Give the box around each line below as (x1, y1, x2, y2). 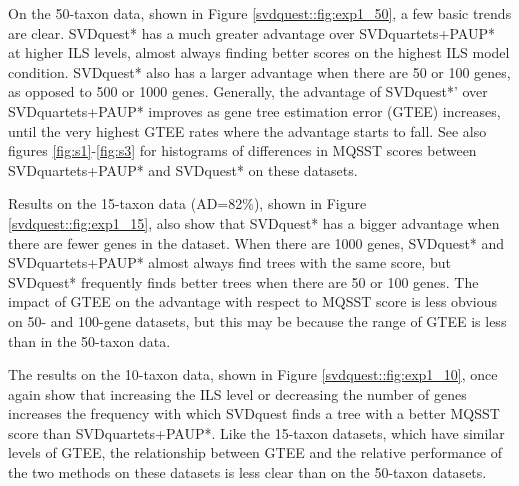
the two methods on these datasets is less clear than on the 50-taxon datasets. (8, 462, 487, 483)
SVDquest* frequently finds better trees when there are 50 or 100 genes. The (8, 271, 479, 292)
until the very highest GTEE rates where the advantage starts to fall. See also (8, 120, 487, 141)
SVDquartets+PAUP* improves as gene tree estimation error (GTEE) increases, (8, 100, 501, 121)
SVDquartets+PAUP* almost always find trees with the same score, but (8, 252, 451, 273)
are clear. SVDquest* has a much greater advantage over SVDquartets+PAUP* (8, 22, 495, 43)
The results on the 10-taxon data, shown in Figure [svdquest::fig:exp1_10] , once (8, 364, 498, 385)
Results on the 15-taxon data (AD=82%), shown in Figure (8, 193, 367, 214)
